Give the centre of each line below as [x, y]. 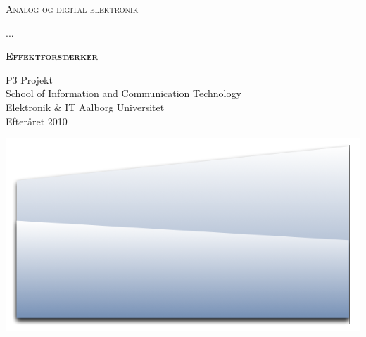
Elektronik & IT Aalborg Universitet [85, 107]
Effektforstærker [52, 56]
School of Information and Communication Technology [124, 93]
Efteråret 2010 [37, 121]
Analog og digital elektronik [72, 8]
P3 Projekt [29, 79]
